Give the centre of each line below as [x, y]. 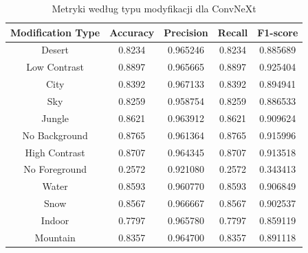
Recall [233, 32]
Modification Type [55, 32]
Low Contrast [55, 67]
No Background [55, 135]
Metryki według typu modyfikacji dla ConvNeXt [154, 8]
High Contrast [55, 152]
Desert [55, 50]
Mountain [55, 237]
